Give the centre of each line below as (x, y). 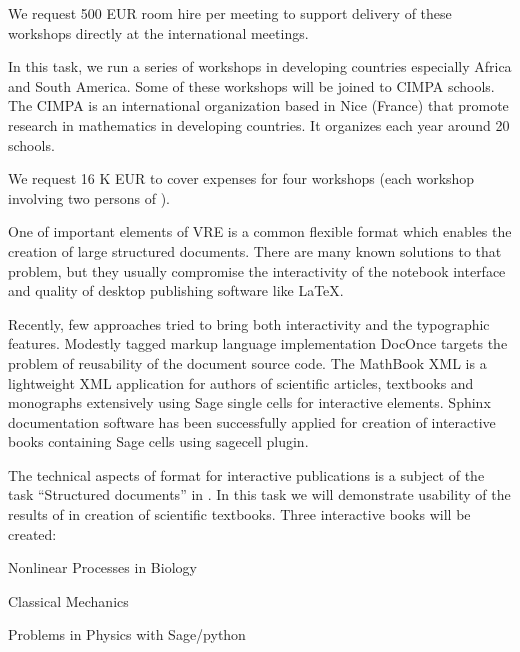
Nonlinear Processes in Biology (102, 567)
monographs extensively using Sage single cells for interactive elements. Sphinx (249, 402)
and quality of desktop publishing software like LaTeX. (176, 290)
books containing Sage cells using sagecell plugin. (158, 441)
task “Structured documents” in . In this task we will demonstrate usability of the (259, 494)
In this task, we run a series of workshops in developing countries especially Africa (260, 66)
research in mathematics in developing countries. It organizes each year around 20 (259, 124)
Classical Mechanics (68, 600)
